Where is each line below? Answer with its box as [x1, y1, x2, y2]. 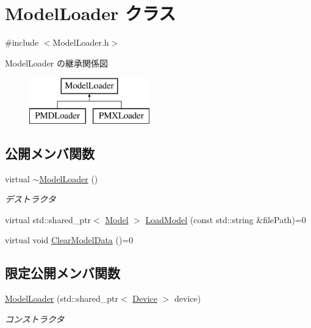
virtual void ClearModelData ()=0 [5, 234, 134, 246]
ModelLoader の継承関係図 [5, 56, 109, 69]
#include [5, 36, 39, 49]
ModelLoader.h [52, 36, 109, 49]
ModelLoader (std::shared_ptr [5, 292, 119, 305]
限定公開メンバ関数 [5, 263, 120, 282]
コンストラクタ [5, 312, 65, 325]
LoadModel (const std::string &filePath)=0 [145, 213, 306, 226]
